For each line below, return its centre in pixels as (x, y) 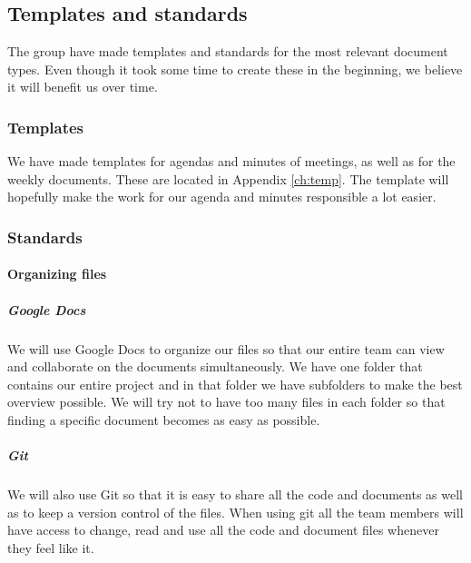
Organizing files (57, 274)
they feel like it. (51, 547)
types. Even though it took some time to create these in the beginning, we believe (235, 69)
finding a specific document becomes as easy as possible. (164, 419)
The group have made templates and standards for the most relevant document (228, 51)
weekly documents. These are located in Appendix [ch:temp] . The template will (228, 178)
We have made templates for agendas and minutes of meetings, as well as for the (231, 161)
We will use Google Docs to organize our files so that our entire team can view (226, 348)
